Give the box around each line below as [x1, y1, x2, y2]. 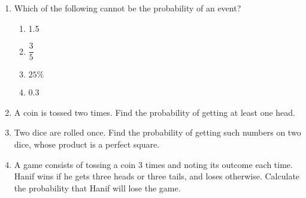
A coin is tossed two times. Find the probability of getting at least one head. [14, 106, 296, 118]
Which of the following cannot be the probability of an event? [14, 2, 241, 14]
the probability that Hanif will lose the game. [14, 181, 181, 194]
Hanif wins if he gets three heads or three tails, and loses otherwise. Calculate [14, 170, 300, 182]
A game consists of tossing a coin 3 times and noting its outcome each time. [14, 158, 293, 170]
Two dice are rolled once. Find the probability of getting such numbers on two [14, 126, 301, 139]
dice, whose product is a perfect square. [14, 138, 160, 151]
